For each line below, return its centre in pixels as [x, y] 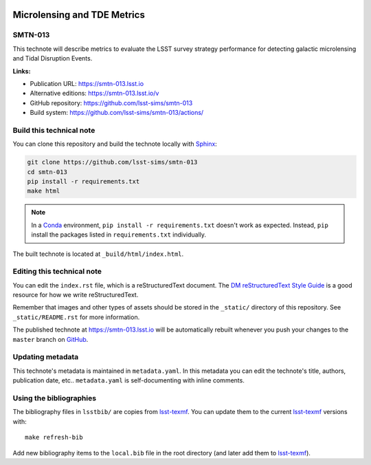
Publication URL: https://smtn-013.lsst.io [87, 83]
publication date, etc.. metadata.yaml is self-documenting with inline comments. [129, 380]
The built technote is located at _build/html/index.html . [98, 254]
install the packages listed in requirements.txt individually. [119, 235]
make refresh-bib [54, 437]
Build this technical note [54, 130]
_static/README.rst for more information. [76, 317]
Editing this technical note [57, 272]
